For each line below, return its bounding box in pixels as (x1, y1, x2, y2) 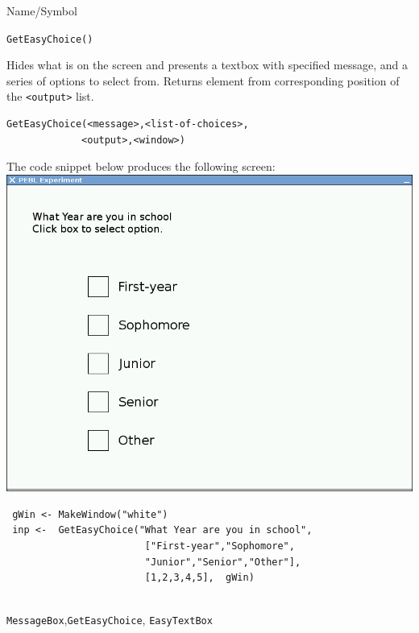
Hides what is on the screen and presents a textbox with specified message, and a (6, 56, 409, 73)
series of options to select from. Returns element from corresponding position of (6, 72, 400, 89)
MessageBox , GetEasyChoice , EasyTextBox (6, 611, 213, 628)
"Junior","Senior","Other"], (144, 556, 301, 568)
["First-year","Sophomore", (144, 540, 295, 552)
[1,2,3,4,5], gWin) (144, 572, 255, 584)
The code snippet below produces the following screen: (6, 158, 276, 175)
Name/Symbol (6, 2, 77, 19)
